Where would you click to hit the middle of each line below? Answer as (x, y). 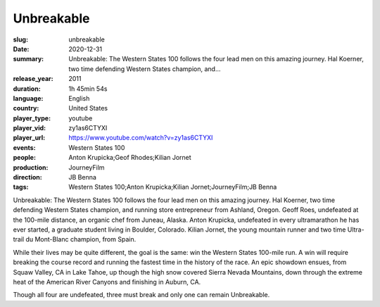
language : (28, 98)
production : (31, 167)
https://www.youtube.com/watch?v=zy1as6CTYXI (141, 138)
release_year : (33, 79)
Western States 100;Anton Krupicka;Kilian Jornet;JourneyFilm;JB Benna (173, 187)
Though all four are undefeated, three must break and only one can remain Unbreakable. (141, 295)
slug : (20, 39)
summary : (28, 59)
